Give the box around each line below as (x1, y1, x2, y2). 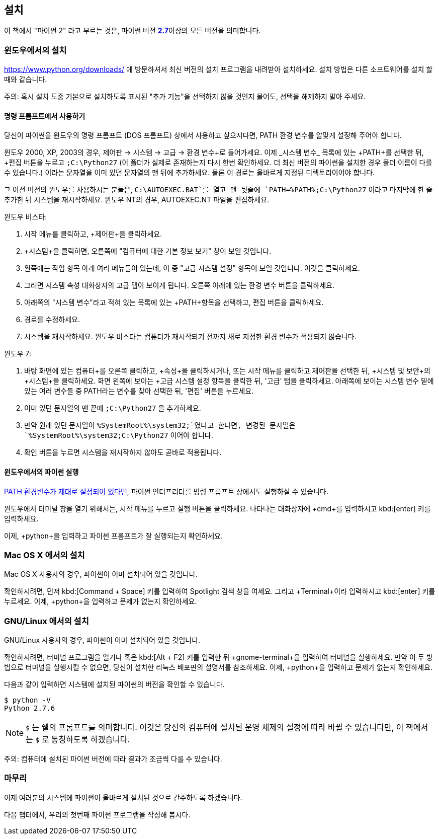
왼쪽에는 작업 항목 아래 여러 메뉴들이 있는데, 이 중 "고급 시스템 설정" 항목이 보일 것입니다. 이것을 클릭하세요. (24, 264, 360, 273)
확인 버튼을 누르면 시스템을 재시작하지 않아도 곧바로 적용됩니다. (24, 448, 222, 457)
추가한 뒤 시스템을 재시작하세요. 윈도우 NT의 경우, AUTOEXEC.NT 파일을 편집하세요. (4, 195, 270, 204)
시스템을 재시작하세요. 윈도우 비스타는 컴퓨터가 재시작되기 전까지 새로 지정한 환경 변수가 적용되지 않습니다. (24, 332, 357, 341)
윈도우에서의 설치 (4, 45, 67, 55)
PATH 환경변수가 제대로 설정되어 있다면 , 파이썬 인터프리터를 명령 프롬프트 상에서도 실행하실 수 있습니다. (4, 487, 328, 496)
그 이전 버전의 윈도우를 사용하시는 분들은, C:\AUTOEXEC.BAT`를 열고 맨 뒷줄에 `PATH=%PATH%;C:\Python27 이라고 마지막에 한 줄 (4, 185, 433, 194)
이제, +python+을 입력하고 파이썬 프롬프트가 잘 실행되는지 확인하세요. (4, 531, 223, 540)
